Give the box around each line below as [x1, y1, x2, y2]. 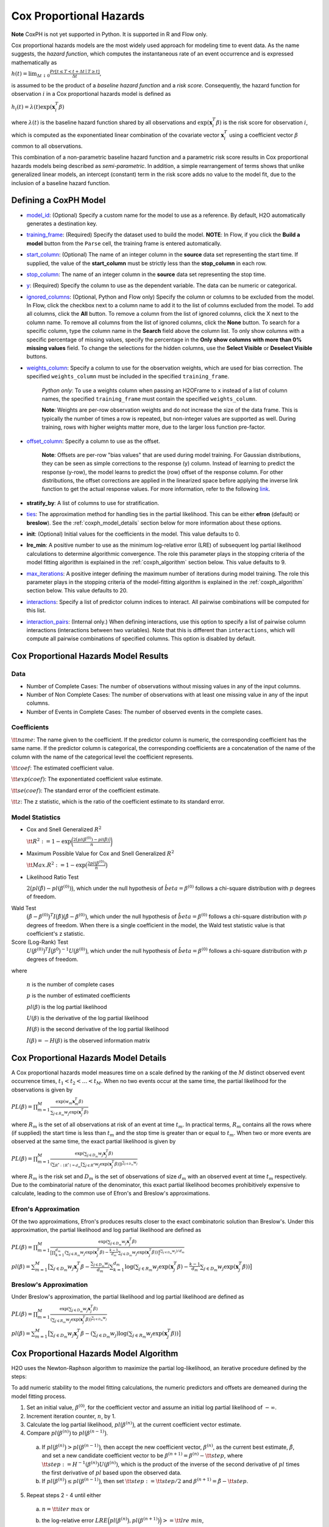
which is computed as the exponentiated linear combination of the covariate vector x [11, 131, 225, 139]
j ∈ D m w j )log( [96, 1330, 129, 1339]
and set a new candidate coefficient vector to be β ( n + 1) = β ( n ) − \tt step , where [41, 1451, 243, 1459]
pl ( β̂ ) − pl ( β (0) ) [32, 884, 72, 892]
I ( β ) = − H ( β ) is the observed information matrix [26, 1037, 150, 1044]
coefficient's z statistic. [26, 930, 85, 937]
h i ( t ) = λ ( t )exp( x [11, 104, 55, 112]
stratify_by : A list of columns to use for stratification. [26, 499, 160, 506]
